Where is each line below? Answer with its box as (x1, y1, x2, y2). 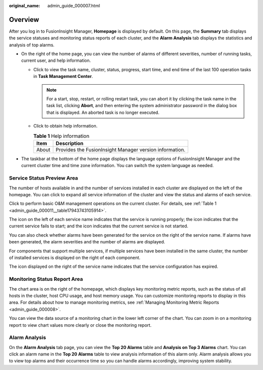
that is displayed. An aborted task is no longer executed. (46, 110, 160, 115)
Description (56, 140, 84, 147)
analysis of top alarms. (9, 42, 55, 48)
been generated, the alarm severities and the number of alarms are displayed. (9, 239, 166, 245)
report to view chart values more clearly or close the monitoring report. (9, 322, 152, 328)
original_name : (9, 3, 40, 8)
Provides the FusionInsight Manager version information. (56, 146, 186, 153)
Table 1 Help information (33, 132, 90, 139)
